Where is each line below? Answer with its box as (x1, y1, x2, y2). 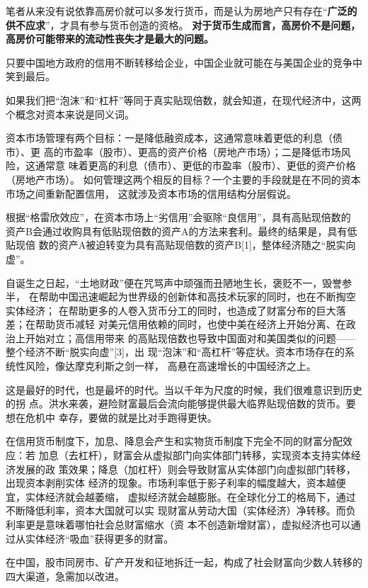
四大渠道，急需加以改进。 (6, 568, 125, 583)
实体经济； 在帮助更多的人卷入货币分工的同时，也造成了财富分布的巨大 (6, 303, 336, 317)
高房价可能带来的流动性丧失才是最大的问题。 (6, 31, 214, 46)
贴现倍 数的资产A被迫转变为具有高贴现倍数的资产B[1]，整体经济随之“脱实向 (6, 237, 356, 252)
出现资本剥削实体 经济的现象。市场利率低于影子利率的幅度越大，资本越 (6, 475, 336, 490)
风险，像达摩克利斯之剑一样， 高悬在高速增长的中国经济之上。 (25, 358, 316, 373)
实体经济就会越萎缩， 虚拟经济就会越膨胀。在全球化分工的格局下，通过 (25, 489, 356, 504)
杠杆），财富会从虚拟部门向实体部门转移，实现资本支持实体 (78, 448, 351, 463)
